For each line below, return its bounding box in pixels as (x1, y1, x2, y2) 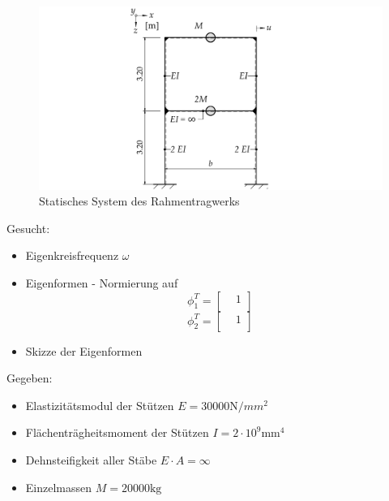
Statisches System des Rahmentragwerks (39, 192, 240, 209)
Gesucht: (6, 219, 50, 236)
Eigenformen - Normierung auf (25, 274, 178, 292)
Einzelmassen (25, 478, 92, 495)
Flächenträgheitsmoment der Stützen (25, 424, 209, 441)
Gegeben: (6, 369, 53, 387)
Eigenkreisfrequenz (25, 247, 119, 264)
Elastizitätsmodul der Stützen (25, 396, 174, 413)
